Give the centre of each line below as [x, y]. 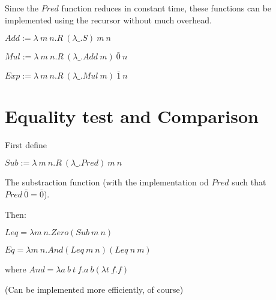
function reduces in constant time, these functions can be [166, 8]
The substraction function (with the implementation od [107, 182]
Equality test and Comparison [132, 115]
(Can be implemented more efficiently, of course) [94, 289]
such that [249, 182]
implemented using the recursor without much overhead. [108, 19]
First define [26, 144]
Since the [22, 8]
